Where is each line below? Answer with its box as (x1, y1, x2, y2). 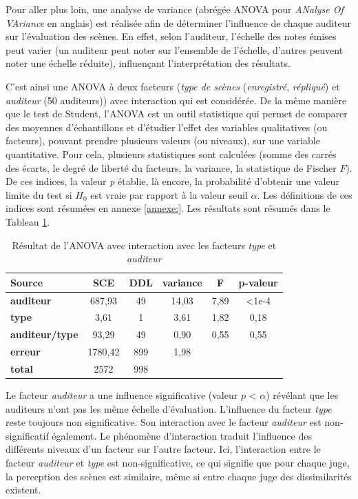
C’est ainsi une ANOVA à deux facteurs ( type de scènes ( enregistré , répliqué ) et (6, 79, 340, 93)
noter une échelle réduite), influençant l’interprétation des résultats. (6, 56, 291, 70)
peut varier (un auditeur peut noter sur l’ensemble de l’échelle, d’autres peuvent (6, 42, 344, 57)
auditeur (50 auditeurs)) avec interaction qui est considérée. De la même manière (6, 92, 347, 107)
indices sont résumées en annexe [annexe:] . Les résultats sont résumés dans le (6, 201, 330, 215)
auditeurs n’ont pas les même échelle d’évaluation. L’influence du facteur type (6, 401, 332, 415)
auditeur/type (10, 327, 78, 342)
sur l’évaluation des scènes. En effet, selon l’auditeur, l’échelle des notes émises (6, 29, 337, 43)
